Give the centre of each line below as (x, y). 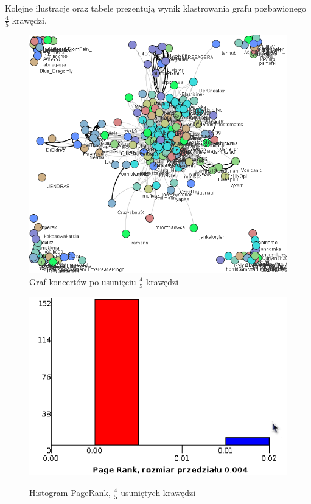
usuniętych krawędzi (158, 492)
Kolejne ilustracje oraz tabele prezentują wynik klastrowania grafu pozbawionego (156, 8)
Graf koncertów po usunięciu (83, 281)
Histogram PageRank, (70, 492)
